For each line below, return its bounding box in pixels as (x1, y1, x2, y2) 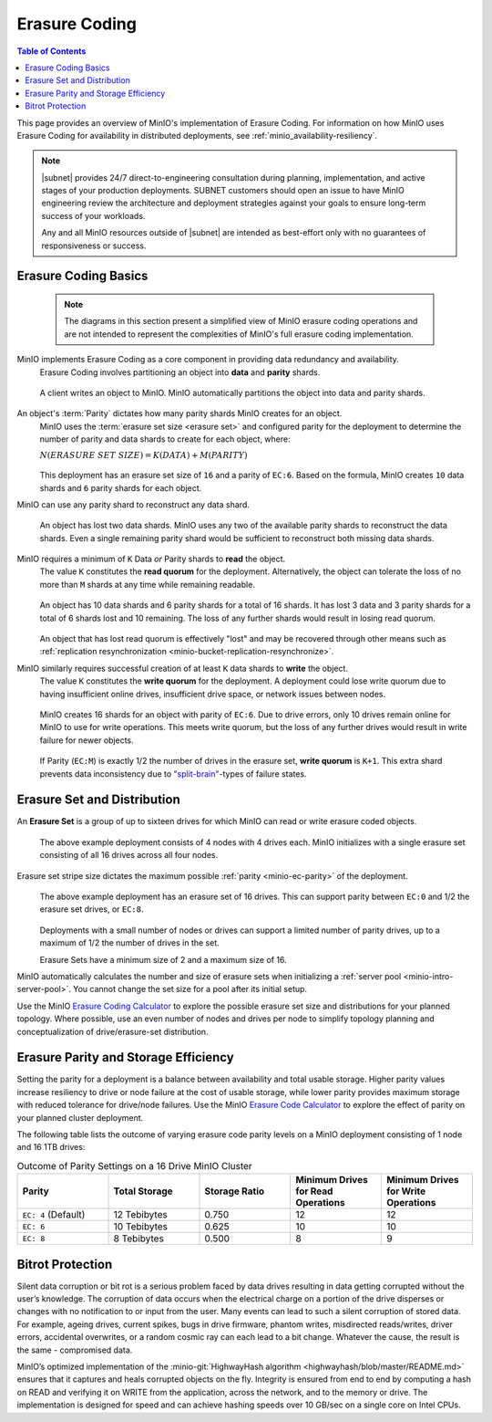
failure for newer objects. (39, 735, 134, 746)
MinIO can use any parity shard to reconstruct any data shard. (16, 498, 250, 510)
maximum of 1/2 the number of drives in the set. (39, 937, 220, 948)
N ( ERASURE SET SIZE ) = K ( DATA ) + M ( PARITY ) (39, 450, 248, 460)
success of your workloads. (41, 210, 146, 221)
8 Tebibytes (113, 1232, 164, 1245)
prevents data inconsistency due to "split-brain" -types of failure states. (39, 768, 307, 779)
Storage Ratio (204, 1185, 265, 1197)
